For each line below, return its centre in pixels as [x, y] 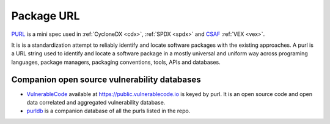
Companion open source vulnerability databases [106, 79]
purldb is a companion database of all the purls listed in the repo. [108, 111]
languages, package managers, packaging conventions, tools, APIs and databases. [116, 62]
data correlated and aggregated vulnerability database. [96, 103]
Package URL [46, 16]
